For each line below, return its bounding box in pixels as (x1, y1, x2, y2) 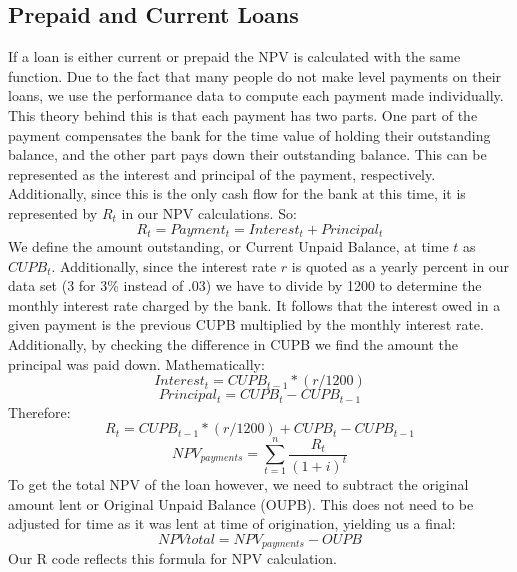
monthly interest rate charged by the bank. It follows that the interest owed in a (8, 294, 501, 315)
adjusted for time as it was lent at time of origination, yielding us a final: (8, 513, 456, 534)
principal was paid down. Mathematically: (8, 353, 265, 374)
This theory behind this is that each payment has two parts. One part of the (8, 104, 478, 125)
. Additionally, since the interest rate (51, 255, 277, 276)
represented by (8, 202, 98, 223)
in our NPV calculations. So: (121, 202, 297, 223)
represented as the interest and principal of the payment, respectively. (8, 163, 436, 184)
